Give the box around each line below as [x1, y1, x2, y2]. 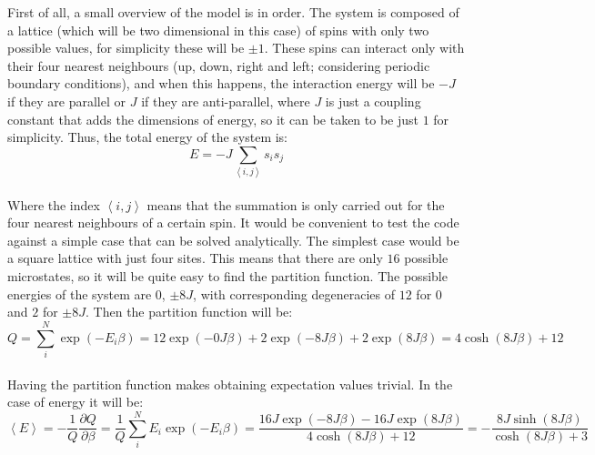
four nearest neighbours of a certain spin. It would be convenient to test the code [7, 213, 459, 232]
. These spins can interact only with [264, 38, 465, 57]
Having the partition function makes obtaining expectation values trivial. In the [7, 374, 453, 393]
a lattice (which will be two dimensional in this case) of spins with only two [7, 20, 429, 39]
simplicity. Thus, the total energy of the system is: [7, 127, 288, 147]
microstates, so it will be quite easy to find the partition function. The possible [7, 267, 448, 286]
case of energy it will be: [7, 392, 144, 411]
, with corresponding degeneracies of [193, 284, 396, 303]
